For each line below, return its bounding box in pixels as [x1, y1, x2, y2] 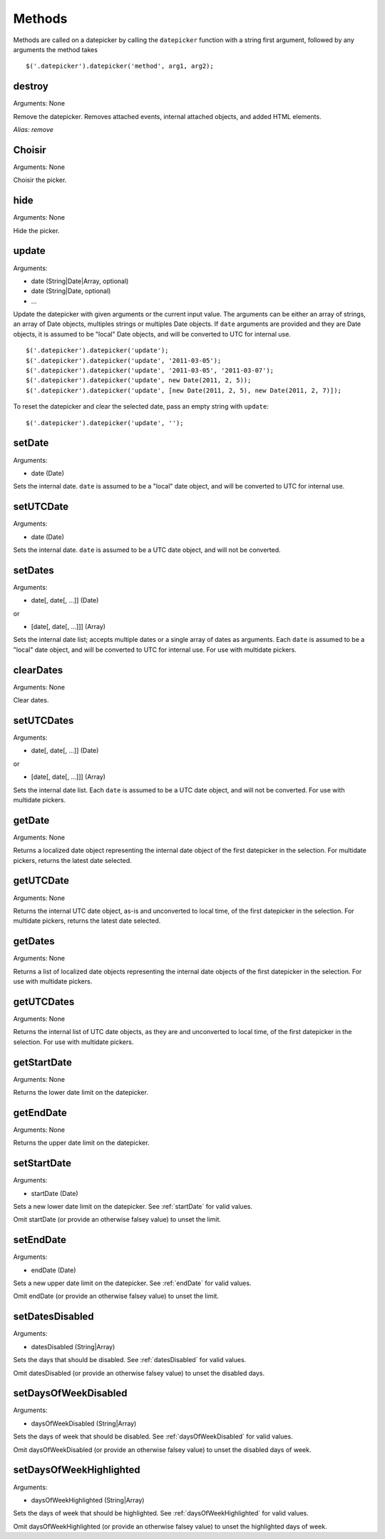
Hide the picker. [13, 226, 60, 235]
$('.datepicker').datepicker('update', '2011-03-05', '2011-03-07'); [26, 367, 274, 374]
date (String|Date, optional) [31, 287, 111, 295]
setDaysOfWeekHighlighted [13, 1464, 140, 1476]
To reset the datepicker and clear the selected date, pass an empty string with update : [13, 402, 269, 411]
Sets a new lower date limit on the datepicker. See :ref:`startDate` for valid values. [13, 1202, 253, 1211]
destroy [13, 81, 49, 93]
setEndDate [13, 1234, 67, 1246]
